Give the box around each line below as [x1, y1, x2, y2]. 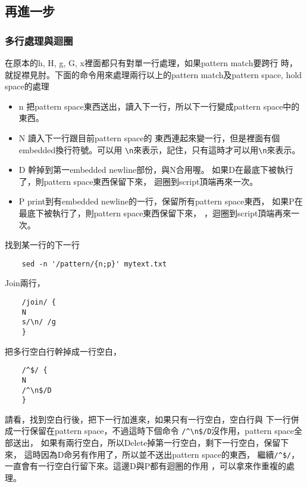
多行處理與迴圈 [5, 33, 73, 48]
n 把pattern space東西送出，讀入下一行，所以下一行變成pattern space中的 [18, 100, 300, 112]
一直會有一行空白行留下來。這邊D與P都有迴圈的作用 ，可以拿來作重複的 [5, 460, 286, 472]
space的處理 [5, 80, 49, 92]
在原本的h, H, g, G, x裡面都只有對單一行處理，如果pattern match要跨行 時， [5, 57, 298, 69]
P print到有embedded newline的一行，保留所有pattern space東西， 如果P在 [18, 195, 303, 207]
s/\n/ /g [21, 318, 56, 327]
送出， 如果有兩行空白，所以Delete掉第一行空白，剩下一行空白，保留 [12, 436, 281, 449]
